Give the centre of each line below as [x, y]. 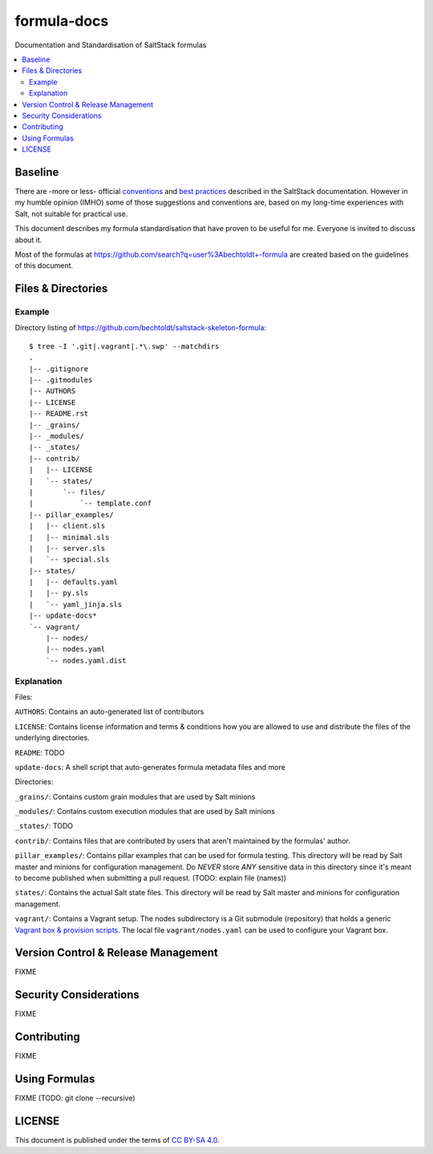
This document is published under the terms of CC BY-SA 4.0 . [117, 1140]
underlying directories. [52, 738]
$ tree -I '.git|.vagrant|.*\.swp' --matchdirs [124, 346]
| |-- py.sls [59, 593]
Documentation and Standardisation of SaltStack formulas [111, 45]
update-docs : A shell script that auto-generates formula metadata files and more [150, 767]
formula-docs [62, 21]
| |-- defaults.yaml [74, 582]
